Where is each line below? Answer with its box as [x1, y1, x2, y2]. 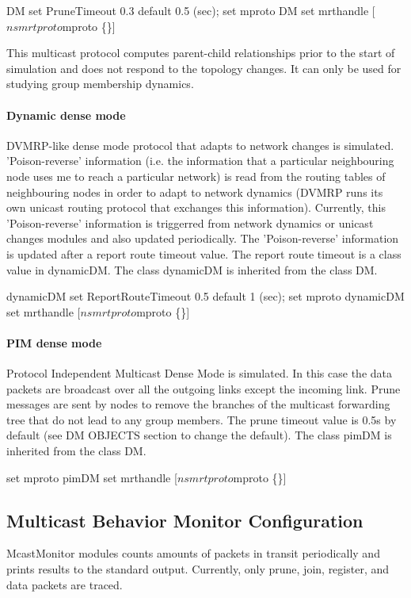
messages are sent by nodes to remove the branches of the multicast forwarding [6, 396, 390, 412]
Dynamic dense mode [6, 106, 126, 123]
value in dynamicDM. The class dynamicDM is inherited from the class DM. [6, 261, 378, 278]
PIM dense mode [6, 334, 102, 351]
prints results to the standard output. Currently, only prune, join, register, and [6, 561, 390, 577]
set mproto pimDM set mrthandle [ [6, 469, 177, 485]
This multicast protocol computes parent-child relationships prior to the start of [6, 44, 395, 61]
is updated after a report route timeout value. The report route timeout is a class [6, 245, 401, 262]
